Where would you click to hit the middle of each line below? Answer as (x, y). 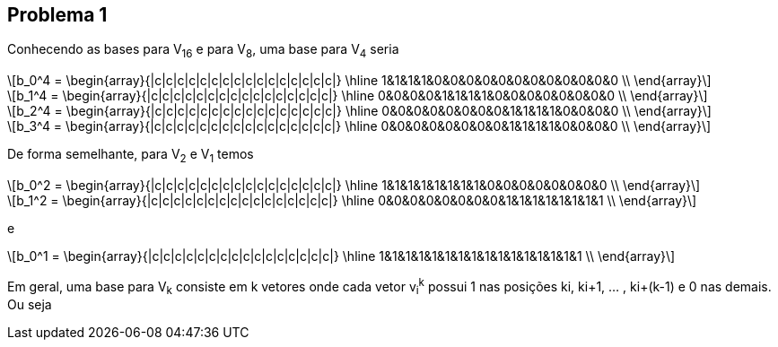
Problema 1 (57, 15)
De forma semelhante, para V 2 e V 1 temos (131, 156)
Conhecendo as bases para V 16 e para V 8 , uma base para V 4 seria (203, 51)
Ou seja (30, 305)
